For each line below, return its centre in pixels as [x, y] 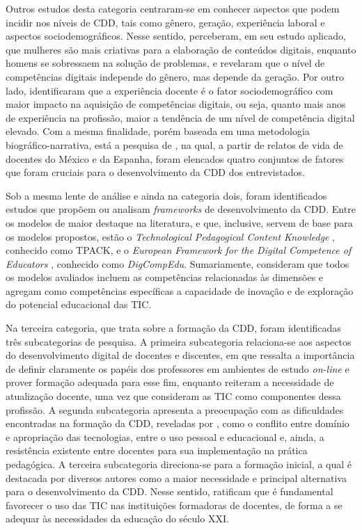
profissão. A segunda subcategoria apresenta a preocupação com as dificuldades [175, 409]
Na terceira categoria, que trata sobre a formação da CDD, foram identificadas [173, 328]
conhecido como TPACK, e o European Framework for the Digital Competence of [179, 250]
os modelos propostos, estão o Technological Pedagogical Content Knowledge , [171, 236]
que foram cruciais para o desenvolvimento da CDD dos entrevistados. [155, 172]
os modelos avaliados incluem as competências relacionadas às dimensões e [165, 277]
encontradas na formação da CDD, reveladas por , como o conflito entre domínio [178, 423]
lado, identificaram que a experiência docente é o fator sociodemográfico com [170, 90]
